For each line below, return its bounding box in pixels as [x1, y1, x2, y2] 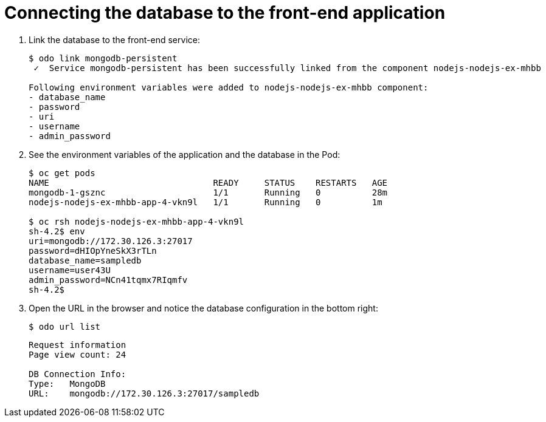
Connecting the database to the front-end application [4, 2, 446, 23]
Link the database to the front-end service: [29, 34, 200, 45]
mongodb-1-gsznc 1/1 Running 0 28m [29, 187, 388, 197]
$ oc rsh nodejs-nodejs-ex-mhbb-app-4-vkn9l [29, 216, 244, 226]
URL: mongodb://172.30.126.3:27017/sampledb [29, 388, 260, 398]
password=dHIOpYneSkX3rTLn [29, 245, 157, 256]
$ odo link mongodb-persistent [29, 53, 178, 63]
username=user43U [29, 265, 111, 275]
